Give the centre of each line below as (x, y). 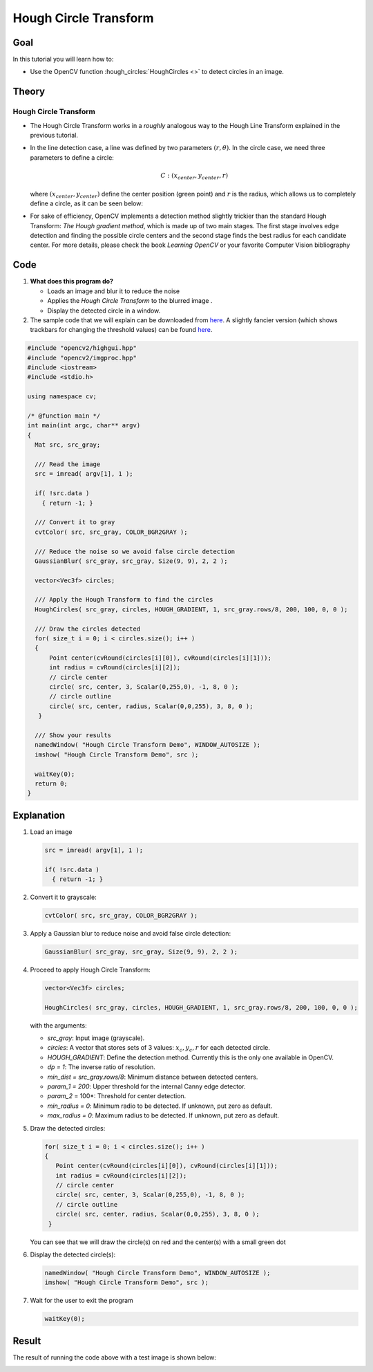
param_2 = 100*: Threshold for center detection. (117, 1096)
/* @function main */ (64, 416)
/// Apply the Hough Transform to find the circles (124, 600)
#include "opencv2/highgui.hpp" (82, 348)
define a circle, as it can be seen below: (87, 203)
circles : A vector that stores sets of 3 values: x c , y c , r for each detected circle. (159, 1049)
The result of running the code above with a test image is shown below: (115, 1357)
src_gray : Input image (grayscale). (96, 1038)
